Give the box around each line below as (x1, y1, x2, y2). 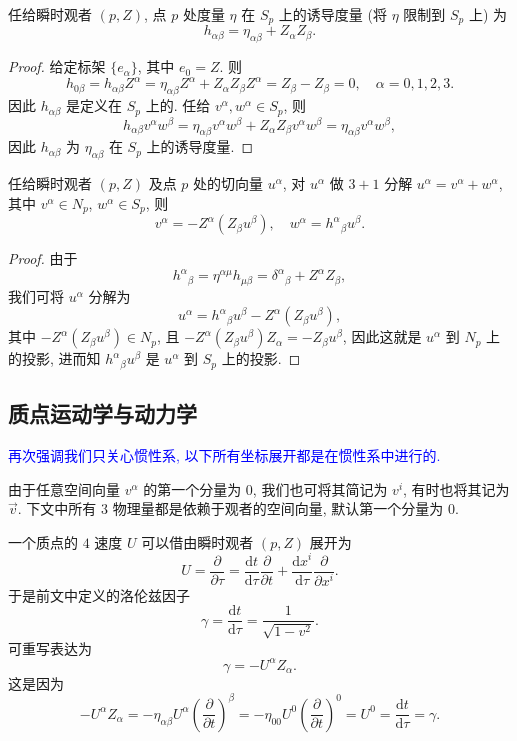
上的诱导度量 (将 (278, 4, 387, 24)
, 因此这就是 (342, 326, 422, 347)
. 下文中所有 (17, 498, 97, 519)
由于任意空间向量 (8, 478, 120, 499)
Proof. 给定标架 (8, 56, 106, 77)
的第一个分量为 (143, 478, 242, 499)
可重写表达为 (8, 637, 92, 658)
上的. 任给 (145, 95, 211, 116)
